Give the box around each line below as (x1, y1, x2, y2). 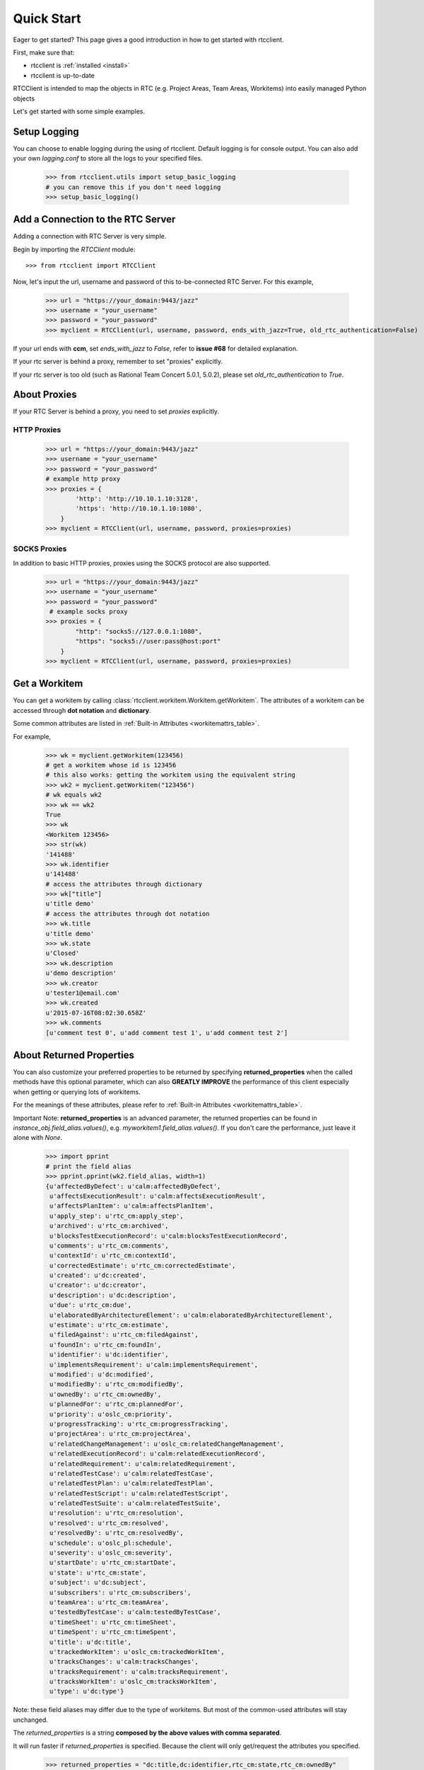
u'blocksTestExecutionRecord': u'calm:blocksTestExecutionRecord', (49, 1232, 288, 1240)
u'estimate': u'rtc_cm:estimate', (49, 1321, 169, 1329)
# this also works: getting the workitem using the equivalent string (45, 771, 296, 779)
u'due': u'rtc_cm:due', (49, 1301, 132, 1309)
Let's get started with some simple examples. (13, 107, 146, 115)
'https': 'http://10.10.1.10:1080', (75, 505, 203, 513)
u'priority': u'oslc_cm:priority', (49, 1410, 173, 1418)
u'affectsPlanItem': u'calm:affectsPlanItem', (49, 1202, 213, 1210)
